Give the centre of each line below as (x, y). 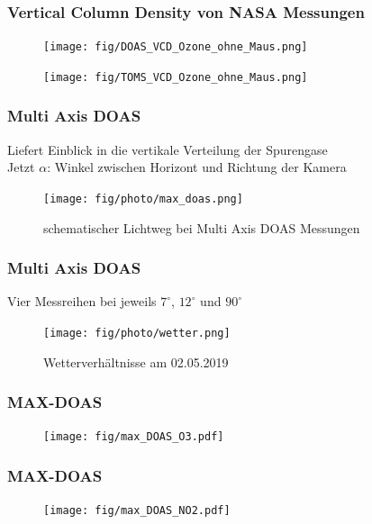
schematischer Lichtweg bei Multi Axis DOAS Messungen (202, 227)
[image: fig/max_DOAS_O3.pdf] (134, 437)
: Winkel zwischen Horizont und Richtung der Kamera (197, 167)
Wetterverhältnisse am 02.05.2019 (136, 361)
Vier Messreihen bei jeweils (82, 301)
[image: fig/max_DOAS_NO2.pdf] (137, 511)
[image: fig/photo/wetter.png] (137, 333)
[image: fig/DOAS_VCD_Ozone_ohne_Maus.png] (176, 47)
